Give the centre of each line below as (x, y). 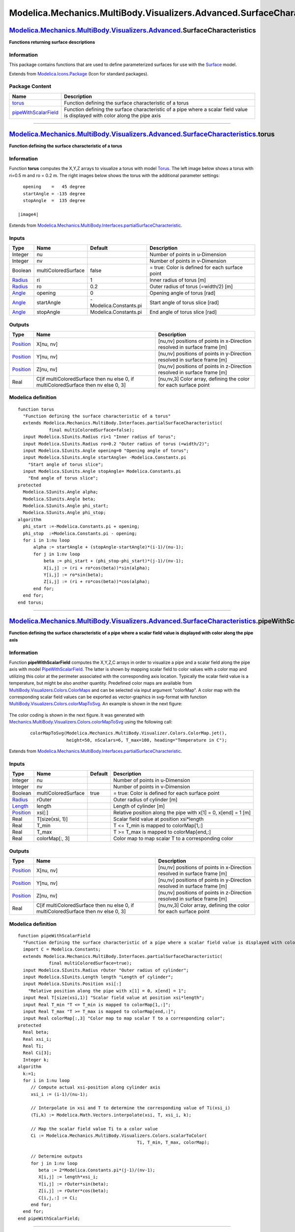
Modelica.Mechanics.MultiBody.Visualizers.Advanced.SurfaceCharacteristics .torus (142, 134)
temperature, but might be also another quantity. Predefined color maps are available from (101, 683)
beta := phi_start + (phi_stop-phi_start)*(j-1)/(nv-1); (114, 561)
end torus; (31, 602)
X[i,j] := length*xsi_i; (68, 1177)
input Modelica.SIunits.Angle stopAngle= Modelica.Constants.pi (102, 471)
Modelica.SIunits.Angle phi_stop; (64, 513)
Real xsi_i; (37, 1039)
